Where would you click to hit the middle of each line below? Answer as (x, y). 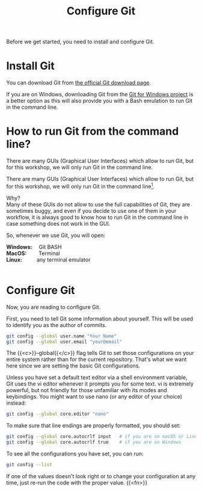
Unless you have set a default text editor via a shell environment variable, (97, 378)
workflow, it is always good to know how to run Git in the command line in (97, 217)
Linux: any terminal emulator (48, 259)
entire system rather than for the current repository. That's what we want (96, 360)
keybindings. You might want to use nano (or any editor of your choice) (94, 397)
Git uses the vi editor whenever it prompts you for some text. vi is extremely (100, 384)
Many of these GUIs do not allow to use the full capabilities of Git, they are (98, 204)
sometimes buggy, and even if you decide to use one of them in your (91, 211)
